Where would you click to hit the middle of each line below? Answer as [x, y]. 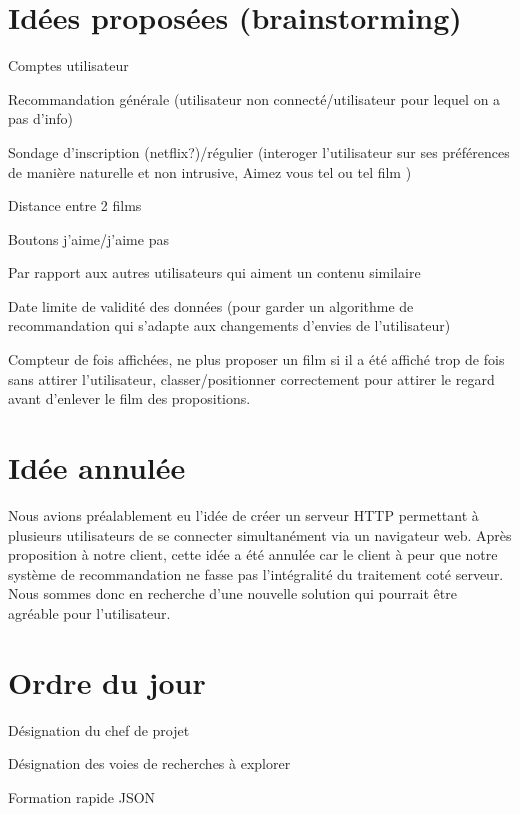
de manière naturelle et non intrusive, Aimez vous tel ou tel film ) [210, 171]
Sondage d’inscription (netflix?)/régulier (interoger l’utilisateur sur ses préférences [259, 151]
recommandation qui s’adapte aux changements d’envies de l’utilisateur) [229, 325]
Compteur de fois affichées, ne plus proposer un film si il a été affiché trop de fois [256, 359]
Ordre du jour [107, 681]
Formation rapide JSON [82, 796]
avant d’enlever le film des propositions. [129, 398]
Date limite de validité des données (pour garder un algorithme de [211, 305]
